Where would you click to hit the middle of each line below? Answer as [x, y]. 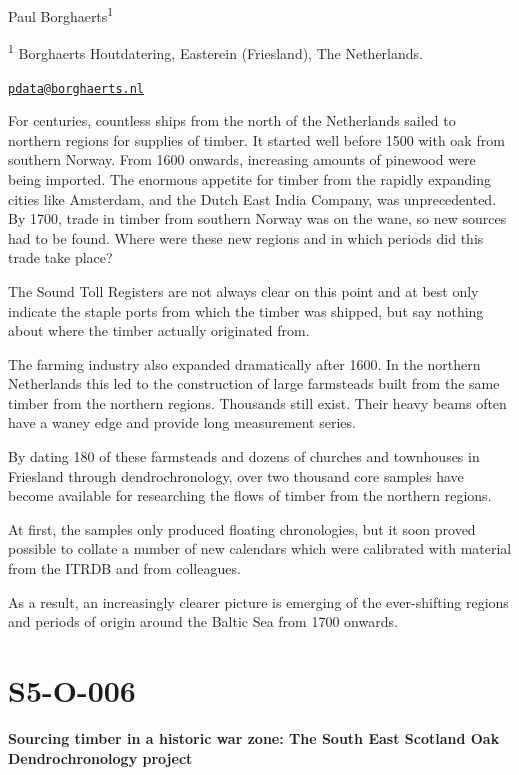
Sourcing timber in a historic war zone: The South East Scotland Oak [254, 737]
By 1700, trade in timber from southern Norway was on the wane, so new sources [257, 218]
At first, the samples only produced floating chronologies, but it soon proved [242, 528]
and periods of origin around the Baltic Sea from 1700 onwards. [203, 621]
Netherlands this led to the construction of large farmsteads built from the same [254, 383]
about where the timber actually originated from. [159, 330]
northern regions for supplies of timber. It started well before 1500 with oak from [256, 139]
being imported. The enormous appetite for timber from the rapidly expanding [249, 178]
